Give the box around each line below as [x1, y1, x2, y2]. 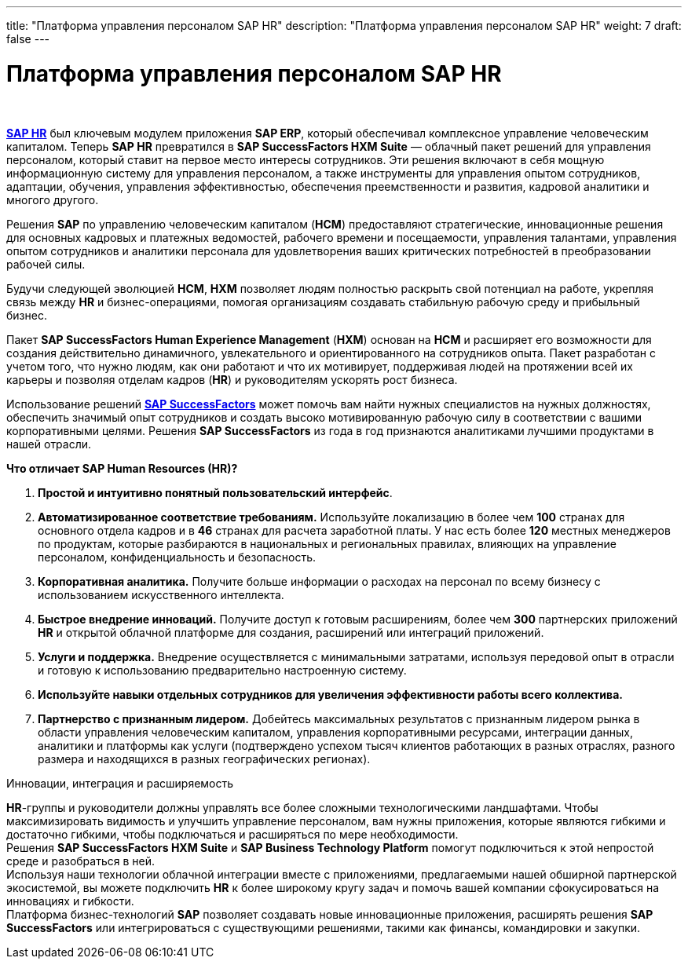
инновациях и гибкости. [6, 894, 134, 908]
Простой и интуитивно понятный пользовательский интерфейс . [38, 485, 393, 499]
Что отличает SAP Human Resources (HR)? [6, 461, 238, 475]
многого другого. [6, 192, 99, 207]
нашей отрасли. [6, 437, 92, 451]
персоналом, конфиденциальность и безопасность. [38, 550, 317, 564]
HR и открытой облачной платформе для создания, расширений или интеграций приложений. [38, 625, 544, 639]
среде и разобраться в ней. [6, 854, 156, 868]
